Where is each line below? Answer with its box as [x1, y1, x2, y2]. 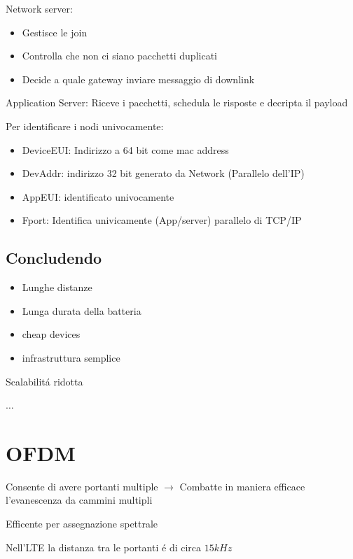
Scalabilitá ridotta [6, 374, 83, 388]
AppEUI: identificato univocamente [22, 189, 174, 204]
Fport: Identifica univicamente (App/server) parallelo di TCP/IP [22, 213, 302, 227]
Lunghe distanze [22, 280, 92, 295]
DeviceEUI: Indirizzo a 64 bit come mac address [22, 142, 229, 157]
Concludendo [6, 247, 102, 269]
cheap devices [22, 327, 81, 341]
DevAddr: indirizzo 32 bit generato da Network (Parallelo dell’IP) [22, 166, 305, 181]
